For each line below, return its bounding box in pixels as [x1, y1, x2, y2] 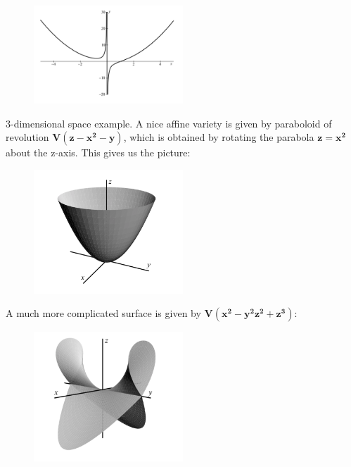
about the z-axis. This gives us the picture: [6, 145, 191, 160]
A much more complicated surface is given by [6, 306, 201, 320]
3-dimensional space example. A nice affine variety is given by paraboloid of [6, 116, 332, 130]
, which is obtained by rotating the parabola [123, 130, 314, 144]
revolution [6, 130, 49, 144]
